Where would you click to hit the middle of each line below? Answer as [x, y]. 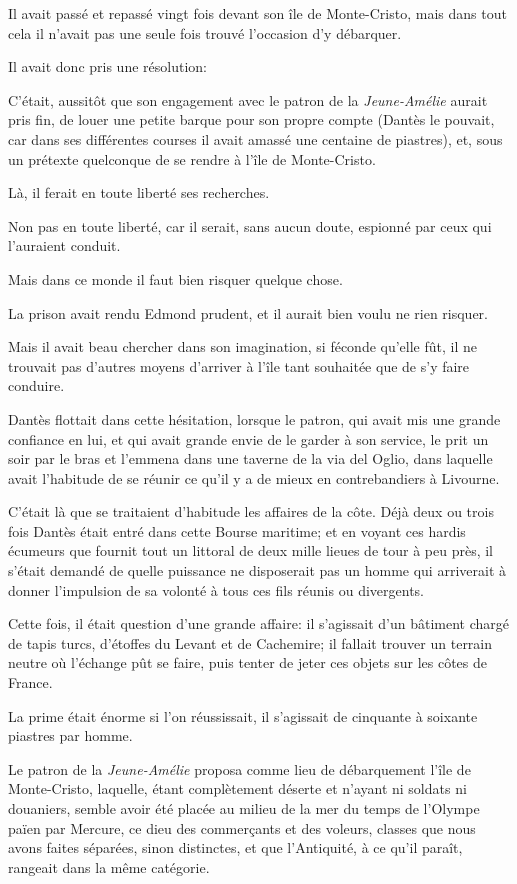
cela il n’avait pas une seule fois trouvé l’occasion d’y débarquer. [205, 32]
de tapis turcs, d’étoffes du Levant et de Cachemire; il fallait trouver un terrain [250, 642]
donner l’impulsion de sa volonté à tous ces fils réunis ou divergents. [216, 589]
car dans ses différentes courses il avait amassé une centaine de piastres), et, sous [255, 138]
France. [30, 682]
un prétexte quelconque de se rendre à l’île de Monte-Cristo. [192, 158]
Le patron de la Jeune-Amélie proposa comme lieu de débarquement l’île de [239, 768]
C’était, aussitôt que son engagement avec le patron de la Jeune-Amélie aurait [248, 99]
